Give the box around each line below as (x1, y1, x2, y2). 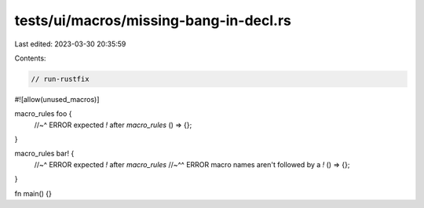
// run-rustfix (31, 75, 90, 83)
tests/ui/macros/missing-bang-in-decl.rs (14, 12, 292, 29)
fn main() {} (14, 188, 53, 198)
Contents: (14, 53, 46, 63)
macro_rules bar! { (14, 149, 75, 159)
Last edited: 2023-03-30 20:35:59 (14, 39, 126, 49)
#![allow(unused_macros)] (14, 94, 100, 104)
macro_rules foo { (14, 109, 72, 119)
